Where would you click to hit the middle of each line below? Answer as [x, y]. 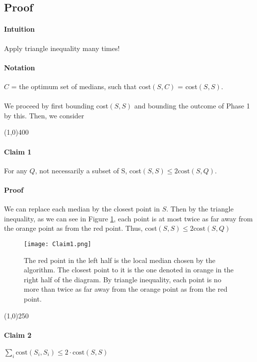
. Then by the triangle [200, 209]
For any [16, 170]
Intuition [19, 29]
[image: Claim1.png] [58, 244]
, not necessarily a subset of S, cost [88, 170]
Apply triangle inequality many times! [62, 48]
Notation [20, 67]
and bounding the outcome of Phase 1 [192, 106]
